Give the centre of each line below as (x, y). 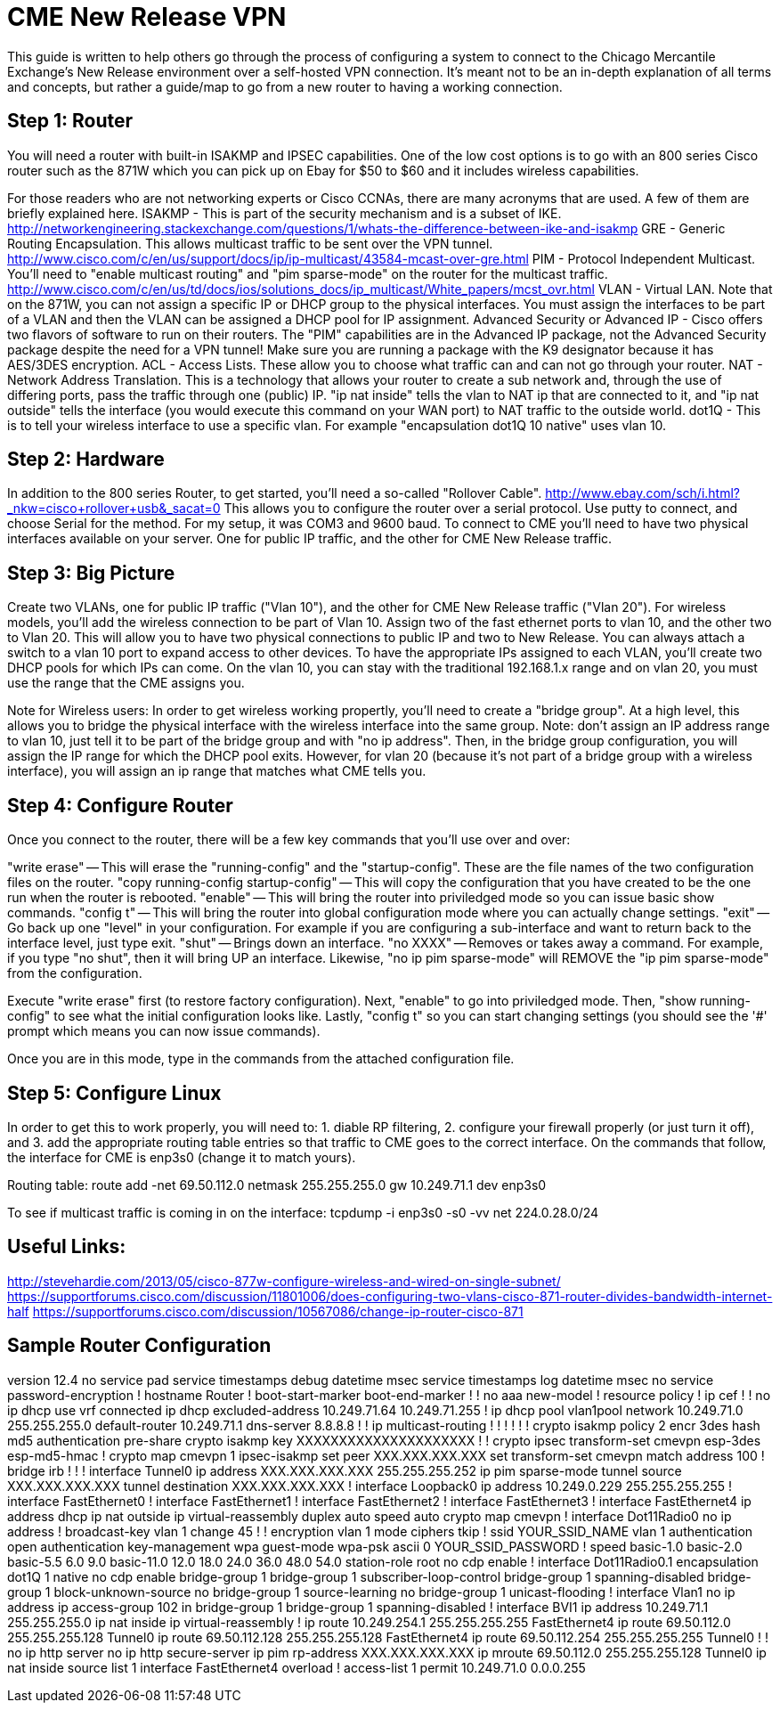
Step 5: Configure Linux (114, 1093)
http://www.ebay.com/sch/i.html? (642, 493)
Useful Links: (67, 1247)
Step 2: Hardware (86, 460)
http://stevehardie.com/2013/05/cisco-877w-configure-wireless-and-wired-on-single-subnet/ (284, 1281)
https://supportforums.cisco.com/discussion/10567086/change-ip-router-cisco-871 (278, 1311)
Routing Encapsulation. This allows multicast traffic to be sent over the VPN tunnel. (250, 243)
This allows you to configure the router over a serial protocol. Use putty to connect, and (480, 509)
